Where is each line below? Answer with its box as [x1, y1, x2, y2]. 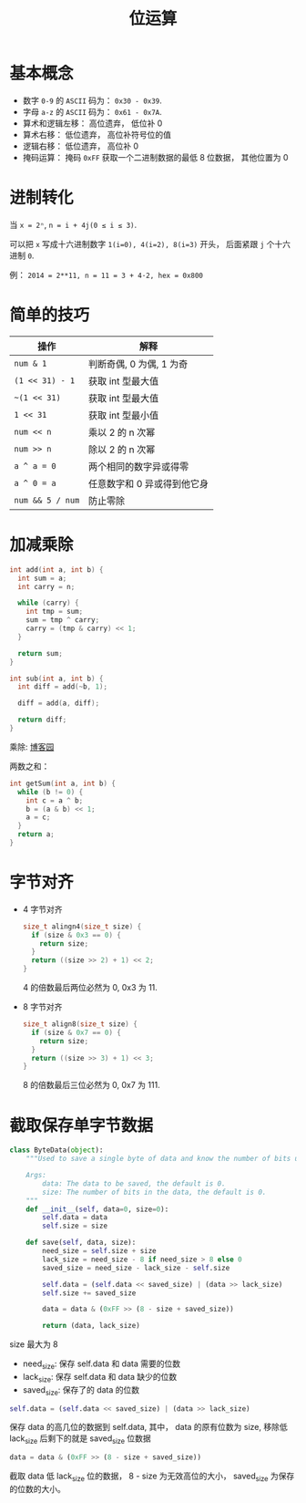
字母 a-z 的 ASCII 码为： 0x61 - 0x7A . [22, 106, 162, 117]
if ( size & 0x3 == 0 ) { [31, 930, 121, 939]
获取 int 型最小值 [87, 409, 159, 421]
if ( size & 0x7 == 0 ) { [31, 1028, 121, 1037]
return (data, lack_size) [42, 1322, 141, 1331]
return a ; [17, 830, 55, 839]
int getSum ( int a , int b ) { [9, 779, 117, 788]
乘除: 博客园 [9, 741, 55, 752]
